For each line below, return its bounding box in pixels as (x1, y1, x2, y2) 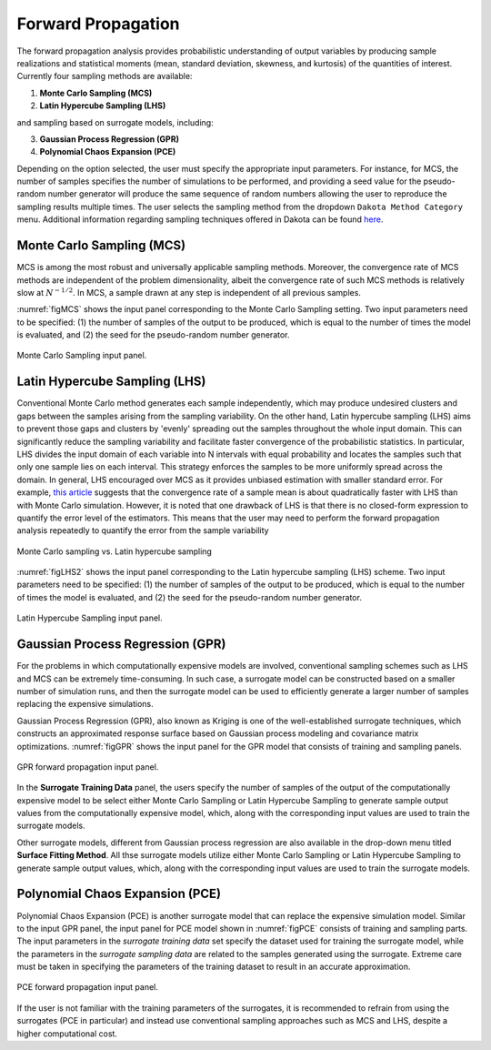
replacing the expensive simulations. (16, 699, 154, 710)
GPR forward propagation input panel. (16, 761, 159, 772)
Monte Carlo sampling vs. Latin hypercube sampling (16, 546, 213, 557)
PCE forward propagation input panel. (16, 982, 158, 993)
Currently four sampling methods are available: (16, 71, 193, 82)
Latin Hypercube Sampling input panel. (16, 612, 163, 623)
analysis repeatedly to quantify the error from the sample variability (16, 525, 269, 536)
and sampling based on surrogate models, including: (16, 116, 214, 127)
